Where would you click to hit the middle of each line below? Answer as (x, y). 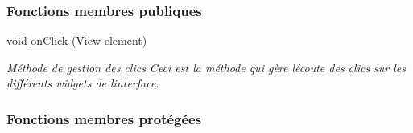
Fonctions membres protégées (104, 118)
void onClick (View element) (77, 40)
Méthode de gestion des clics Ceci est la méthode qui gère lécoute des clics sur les (206, 67)
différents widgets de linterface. (83, 83)
